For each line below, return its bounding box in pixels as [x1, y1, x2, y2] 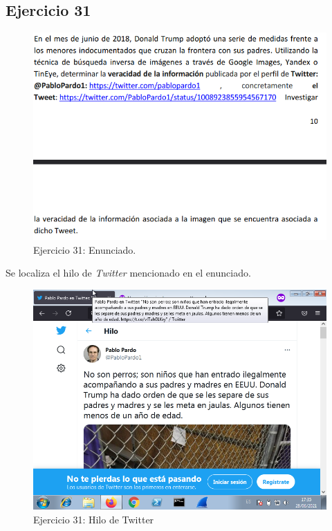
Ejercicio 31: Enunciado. [33, 242, 136, 257]
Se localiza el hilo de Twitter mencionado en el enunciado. [6, 265, 251, 280]
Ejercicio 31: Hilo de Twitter [33, 512, 154, 526]
